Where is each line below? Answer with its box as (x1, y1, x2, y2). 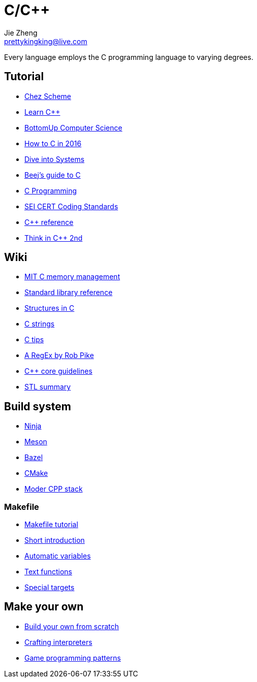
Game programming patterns (24, 653, 121, 662)
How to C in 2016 (24, 139, 82, 148)
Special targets (24, 583, 75, 592)
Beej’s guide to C (24, 170, 81, 179)
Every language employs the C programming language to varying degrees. (4, 52, 253, 61)
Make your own (4, 600, 84, 613)
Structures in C (24, 304, 75, 313)
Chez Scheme (24, 91, 71, 101)
